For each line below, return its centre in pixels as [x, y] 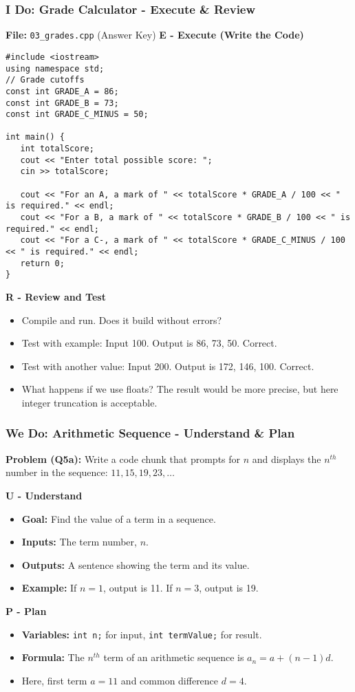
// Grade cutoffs [45, 80]
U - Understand [44, 495]
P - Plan [26, 610]
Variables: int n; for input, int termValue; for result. [142, 634]
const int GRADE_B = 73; [62, 103]
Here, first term [54, 680]
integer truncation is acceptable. [89, 402]
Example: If [49, 588]
